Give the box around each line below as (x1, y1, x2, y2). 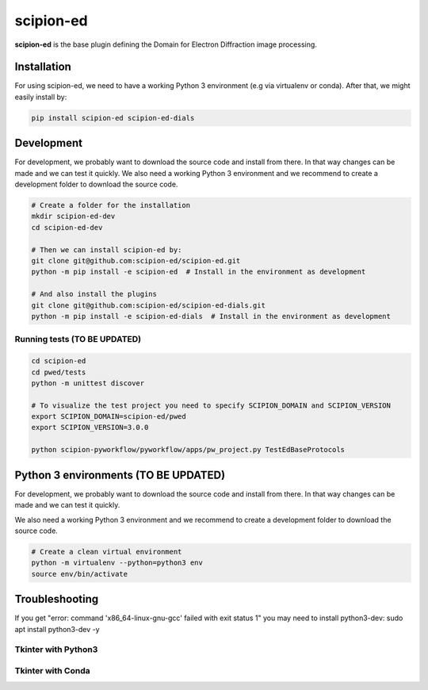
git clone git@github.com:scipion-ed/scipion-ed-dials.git (31, 301, 266, 309)
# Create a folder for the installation (31, 201, 190, 210)
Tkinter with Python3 (14, 644, 98, 655)
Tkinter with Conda (14, 665, 90, 676)
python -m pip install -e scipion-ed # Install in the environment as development (31, 267, 366, 277)
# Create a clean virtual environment (31, 547, 182, 556)
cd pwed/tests (31, 367, 86, 377)
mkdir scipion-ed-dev (31, 212, 116, 221)
